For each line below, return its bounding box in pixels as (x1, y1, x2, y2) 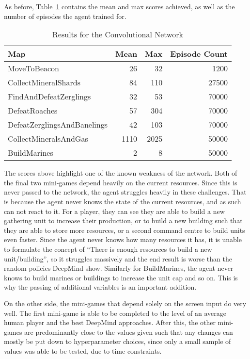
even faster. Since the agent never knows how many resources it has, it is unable (4, 234, 242, 245)
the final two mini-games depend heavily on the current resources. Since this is (4, 177, 237, 187)
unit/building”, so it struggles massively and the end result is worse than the (4, 253, 232, 263)
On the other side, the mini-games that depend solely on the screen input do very (4, 298, 247, 308)
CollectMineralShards (8, 77, 80, 88)
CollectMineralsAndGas (8, 133, 88, 145)
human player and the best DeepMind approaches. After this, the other (4, 317, 216, 327)
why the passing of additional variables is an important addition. (4, 282, 197, 292)
